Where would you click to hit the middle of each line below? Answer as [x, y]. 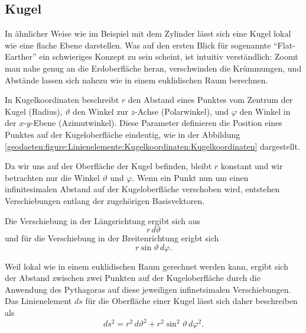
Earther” [21, 56]
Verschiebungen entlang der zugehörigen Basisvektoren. [105, 200]
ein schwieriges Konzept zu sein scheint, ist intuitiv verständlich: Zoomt [169, 56]
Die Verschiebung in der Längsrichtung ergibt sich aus [103, 220]
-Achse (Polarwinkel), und [182, 111]
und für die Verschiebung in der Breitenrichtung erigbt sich [112, 238]
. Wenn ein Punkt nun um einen [190, 177]
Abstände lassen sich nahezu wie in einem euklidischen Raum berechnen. [136, 80]
